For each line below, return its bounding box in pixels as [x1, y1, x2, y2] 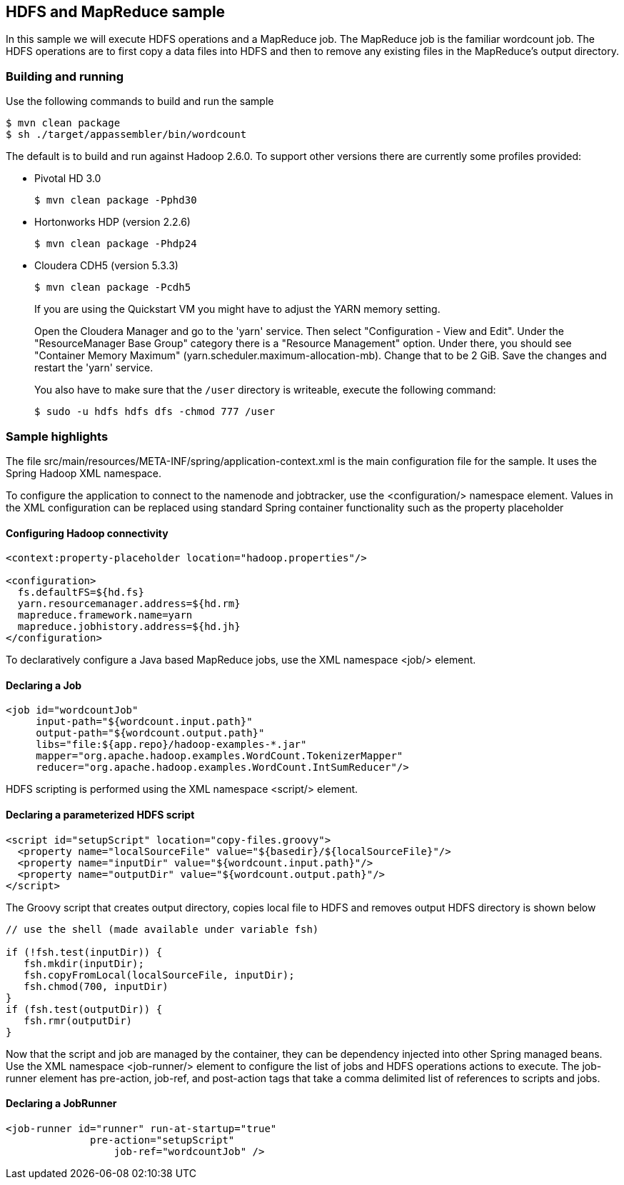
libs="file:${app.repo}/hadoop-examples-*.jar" [36, 739, 307, 751]
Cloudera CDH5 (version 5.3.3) [34, 259, 178, 272]
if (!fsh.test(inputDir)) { [6, 946, 163, 958]
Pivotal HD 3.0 [34, 172, 101, 185]
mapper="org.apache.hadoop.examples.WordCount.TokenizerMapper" [36, 750, 403, 762]
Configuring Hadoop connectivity [6, 526, 168, 539]
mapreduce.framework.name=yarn [17, 609, 193, 621]
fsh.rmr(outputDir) [24, 1014, 133, 1026]
